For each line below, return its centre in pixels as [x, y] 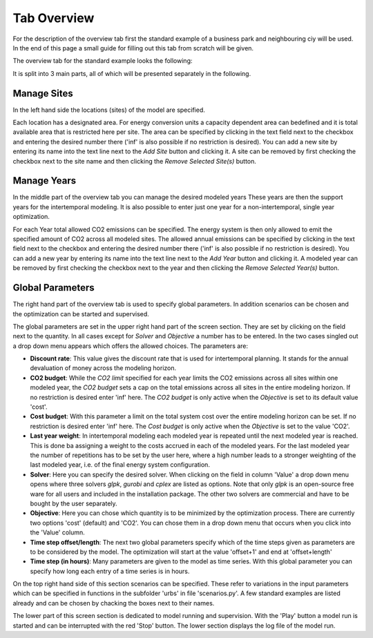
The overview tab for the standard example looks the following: [103, 61]
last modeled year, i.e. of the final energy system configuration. [120, 465]
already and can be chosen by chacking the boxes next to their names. [114, 603]
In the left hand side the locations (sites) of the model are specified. [109, 110]
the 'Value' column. [58, 532]
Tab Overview [54, 18]
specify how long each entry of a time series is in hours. [110, 571]
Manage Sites [43, 93]
